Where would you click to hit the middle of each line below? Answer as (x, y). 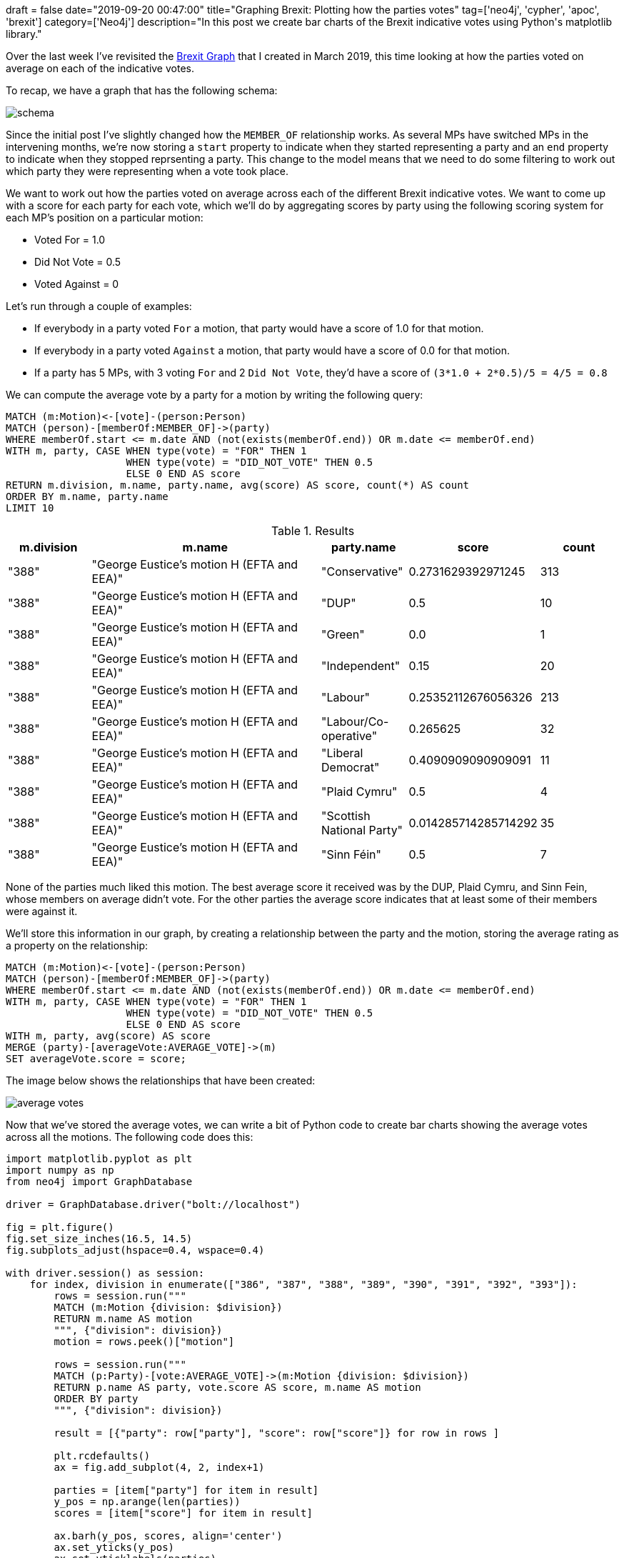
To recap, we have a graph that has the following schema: (142, 90)
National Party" (362, 830)
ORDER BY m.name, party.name (87, 496)
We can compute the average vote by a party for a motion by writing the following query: (215, 395)
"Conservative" (362, 571)
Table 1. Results (313, 531)
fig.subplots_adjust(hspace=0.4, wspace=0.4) (135, 1250)
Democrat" (351, 767)
